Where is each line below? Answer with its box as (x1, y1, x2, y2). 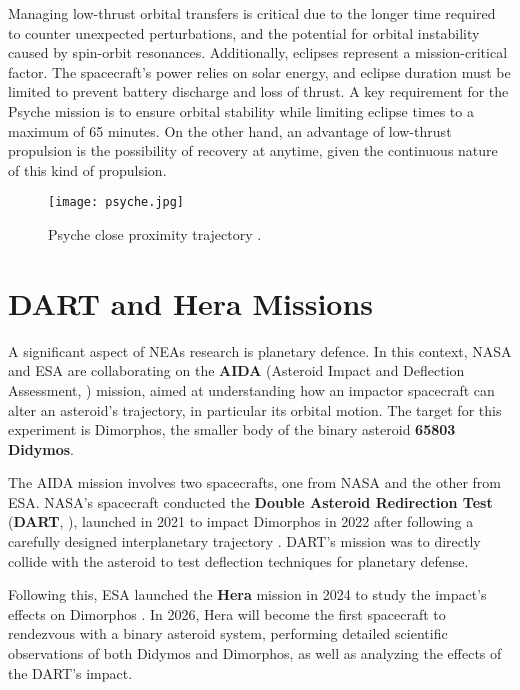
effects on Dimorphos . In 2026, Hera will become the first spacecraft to (8, 603, 446, 624)
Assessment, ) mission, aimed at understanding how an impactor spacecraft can (8, 379, 495, 400)
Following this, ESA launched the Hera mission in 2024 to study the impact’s (8, 584, 487, 605)
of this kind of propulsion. (8, 159, 167, 180)
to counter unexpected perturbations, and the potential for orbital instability (8, 22, 480, 43)
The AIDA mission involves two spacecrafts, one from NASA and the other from (8, 472, 502, 493)
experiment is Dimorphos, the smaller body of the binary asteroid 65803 (8, 419, 456, 440)
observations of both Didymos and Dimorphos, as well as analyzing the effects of (8, 643, 502, 664)
